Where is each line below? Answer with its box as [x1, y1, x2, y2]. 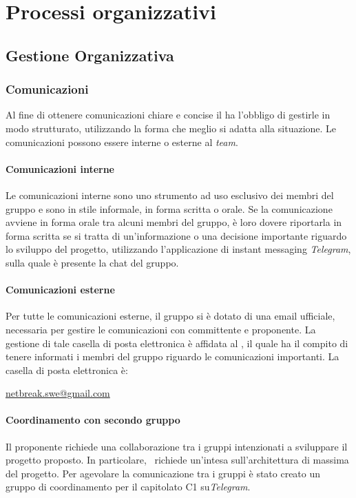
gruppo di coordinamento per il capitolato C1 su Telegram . [6, 479, 251, 494]
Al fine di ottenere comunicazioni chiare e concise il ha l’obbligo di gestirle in [6, 107, 331, 122]
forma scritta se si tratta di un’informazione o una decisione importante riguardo [6, 228, 347, 242]
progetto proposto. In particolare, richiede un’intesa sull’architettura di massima [6, 453, 349, 467]
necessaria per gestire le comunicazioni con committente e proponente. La [6, 322, 316, 336]
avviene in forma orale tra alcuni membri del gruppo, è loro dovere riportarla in [6, 215, 342, 229]
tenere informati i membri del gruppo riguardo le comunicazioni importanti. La [6, 349, 339, 364]
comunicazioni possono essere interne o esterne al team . [6, 134, 238, 149]
